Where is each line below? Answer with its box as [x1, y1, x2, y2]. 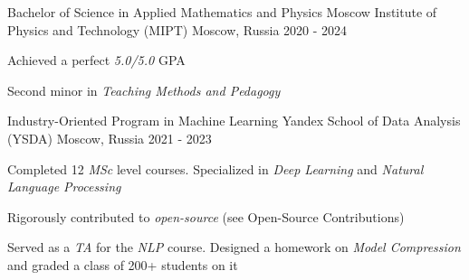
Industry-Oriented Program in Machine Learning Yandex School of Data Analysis [7, 111, 461, 130]
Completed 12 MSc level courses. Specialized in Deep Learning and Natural [7, 159, 424, 178]
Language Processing [7, 177, 121, 196]
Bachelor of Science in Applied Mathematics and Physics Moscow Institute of [7, 3, 437, 21]
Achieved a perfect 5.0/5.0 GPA [7, 51, 186, 70]
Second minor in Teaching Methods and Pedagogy [7, 80, 281, 99]
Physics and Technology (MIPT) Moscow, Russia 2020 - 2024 [7, 20, 348, 39]
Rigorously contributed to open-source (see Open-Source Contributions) [7, 207, 405, 226]
